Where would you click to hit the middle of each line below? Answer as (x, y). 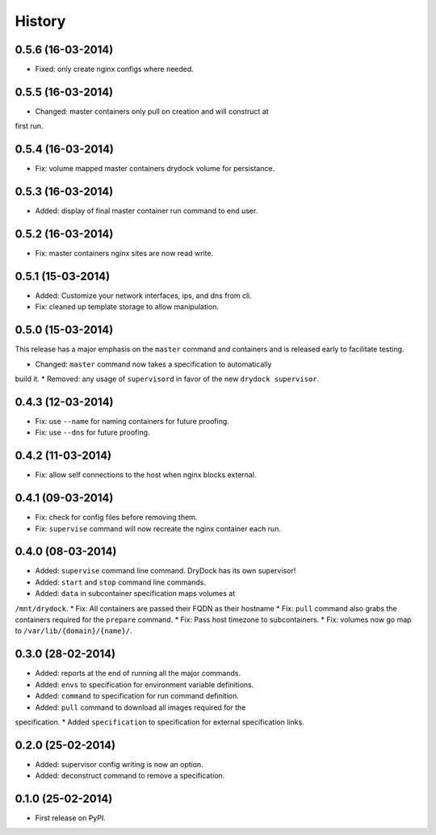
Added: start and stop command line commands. (120, 582)
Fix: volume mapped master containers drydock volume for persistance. (155, 169)
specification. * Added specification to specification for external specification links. (159, 722)
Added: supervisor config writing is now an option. (119, 764)
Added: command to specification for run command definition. (137, 696)
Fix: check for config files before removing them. (116, 518)
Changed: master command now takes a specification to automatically (153, 364)
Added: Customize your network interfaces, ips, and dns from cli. (143, 296)
